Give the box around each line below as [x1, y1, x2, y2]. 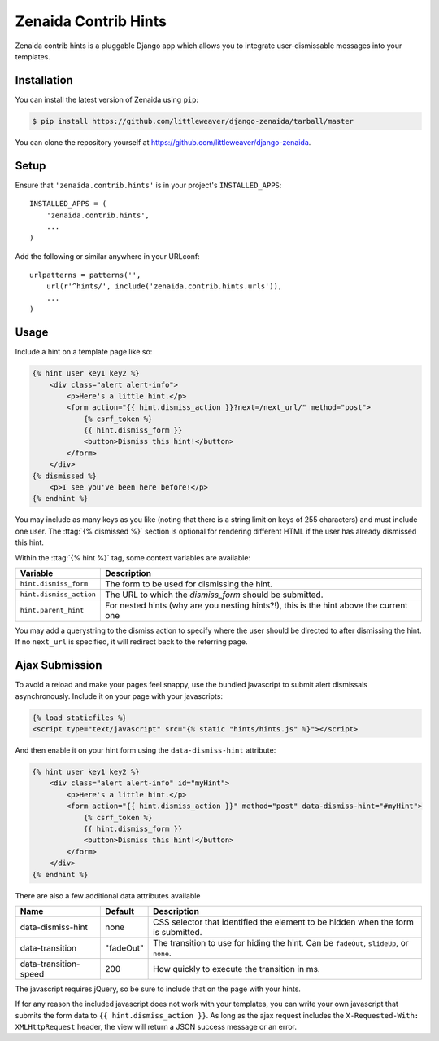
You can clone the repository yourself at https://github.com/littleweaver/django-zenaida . [15, 137, 311, 147]
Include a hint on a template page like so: [15, 347, 153, 357]
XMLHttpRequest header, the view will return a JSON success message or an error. [15, 1022, 297, 1032]
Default [105, 905, 134, 916]
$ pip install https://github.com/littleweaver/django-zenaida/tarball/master [32, 116, 354, 125]
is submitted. [153, 926, 202, 938]
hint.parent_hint [20, 606, 85, 615]
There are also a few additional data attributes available [15, 890, 201, 900]
